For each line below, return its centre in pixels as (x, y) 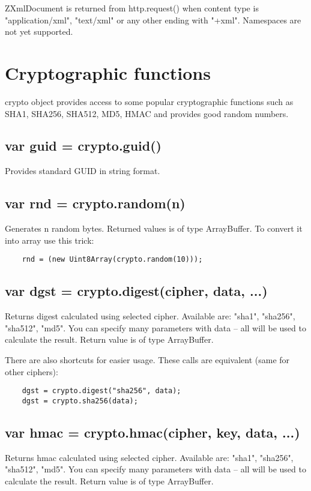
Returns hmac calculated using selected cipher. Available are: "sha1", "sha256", (149, 457)
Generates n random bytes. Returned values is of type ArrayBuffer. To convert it (154, 228)
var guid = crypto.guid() (83, 146)
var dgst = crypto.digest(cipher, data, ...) (136, 291)
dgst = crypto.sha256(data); (80, 401)
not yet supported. (39, 32)
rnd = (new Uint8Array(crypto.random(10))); (112, 260)
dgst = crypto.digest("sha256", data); (101, 391)
